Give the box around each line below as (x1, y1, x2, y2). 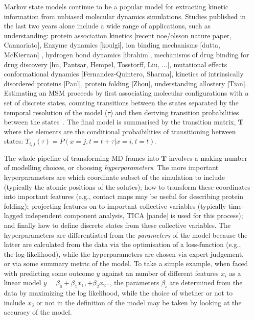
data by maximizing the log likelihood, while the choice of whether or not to (4, 288, 233, 298)
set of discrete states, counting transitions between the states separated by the (4, 97, 239, 107)
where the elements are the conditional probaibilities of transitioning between (4, 126, 236, 136)
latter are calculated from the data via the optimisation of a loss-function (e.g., (4, 239, 241, 249)
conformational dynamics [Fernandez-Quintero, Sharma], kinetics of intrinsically (4, 69, 244, 79)
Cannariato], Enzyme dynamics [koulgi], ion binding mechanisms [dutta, (4, 40, 220, 50)
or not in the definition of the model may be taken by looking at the (36, 297, 242, 307)
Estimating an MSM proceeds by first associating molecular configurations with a (4, 88, 249, 98)
